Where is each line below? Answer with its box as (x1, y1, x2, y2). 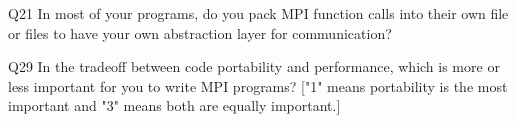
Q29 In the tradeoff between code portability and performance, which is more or (8, 56, 500, 77)
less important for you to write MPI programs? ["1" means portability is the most (8, 75, 508, 96)
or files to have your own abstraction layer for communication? (8, 22, 392, 43)
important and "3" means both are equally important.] (8, 95, 341, 116)
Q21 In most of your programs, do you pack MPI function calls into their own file (8, 3, 509, 23)
